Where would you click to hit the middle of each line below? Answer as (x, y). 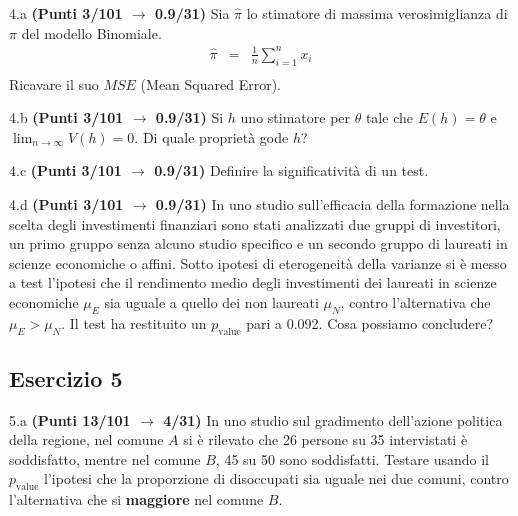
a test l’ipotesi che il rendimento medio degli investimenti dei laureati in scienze (253, 282)
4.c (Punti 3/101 (65, 170)
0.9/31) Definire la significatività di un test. (291, 170)
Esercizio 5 (66, 377)
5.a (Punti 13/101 (70, 419)
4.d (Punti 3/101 (66, 203)
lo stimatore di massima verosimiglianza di (377, 13)
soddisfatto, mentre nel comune (105, 458)
